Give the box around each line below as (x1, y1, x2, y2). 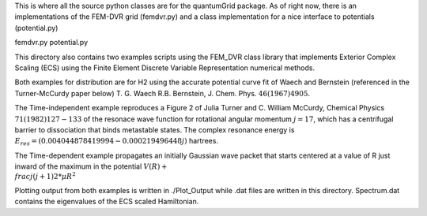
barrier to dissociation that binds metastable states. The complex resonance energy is (14, 125, 295, 134)
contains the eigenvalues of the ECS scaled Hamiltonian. (14, 197, 199, 207)
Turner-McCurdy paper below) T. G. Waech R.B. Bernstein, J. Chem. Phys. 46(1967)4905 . (14, 88, 311, 98)
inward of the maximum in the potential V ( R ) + (14, 162, 168, 171)
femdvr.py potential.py (14, 38, 89, 47)
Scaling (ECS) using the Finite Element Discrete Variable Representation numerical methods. (14, 63, 316, 73)
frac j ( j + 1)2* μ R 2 (14, 170, 77, 181)
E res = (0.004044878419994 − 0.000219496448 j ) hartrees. (14, 136, 219, 147)
